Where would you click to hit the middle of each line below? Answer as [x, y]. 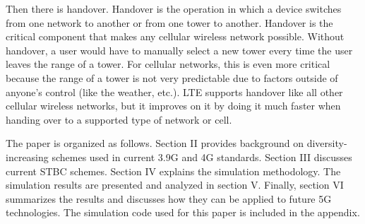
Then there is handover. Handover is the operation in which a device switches [174, 8]
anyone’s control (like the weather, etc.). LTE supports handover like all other [174, 92]
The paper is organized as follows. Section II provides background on [155, 143]
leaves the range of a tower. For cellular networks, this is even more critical [168, 64]
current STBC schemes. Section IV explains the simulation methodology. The [173, 171]
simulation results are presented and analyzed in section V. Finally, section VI [175, 185]
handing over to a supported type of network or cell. [119, 119]
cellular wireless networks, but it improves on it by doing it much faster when [173, 106]
